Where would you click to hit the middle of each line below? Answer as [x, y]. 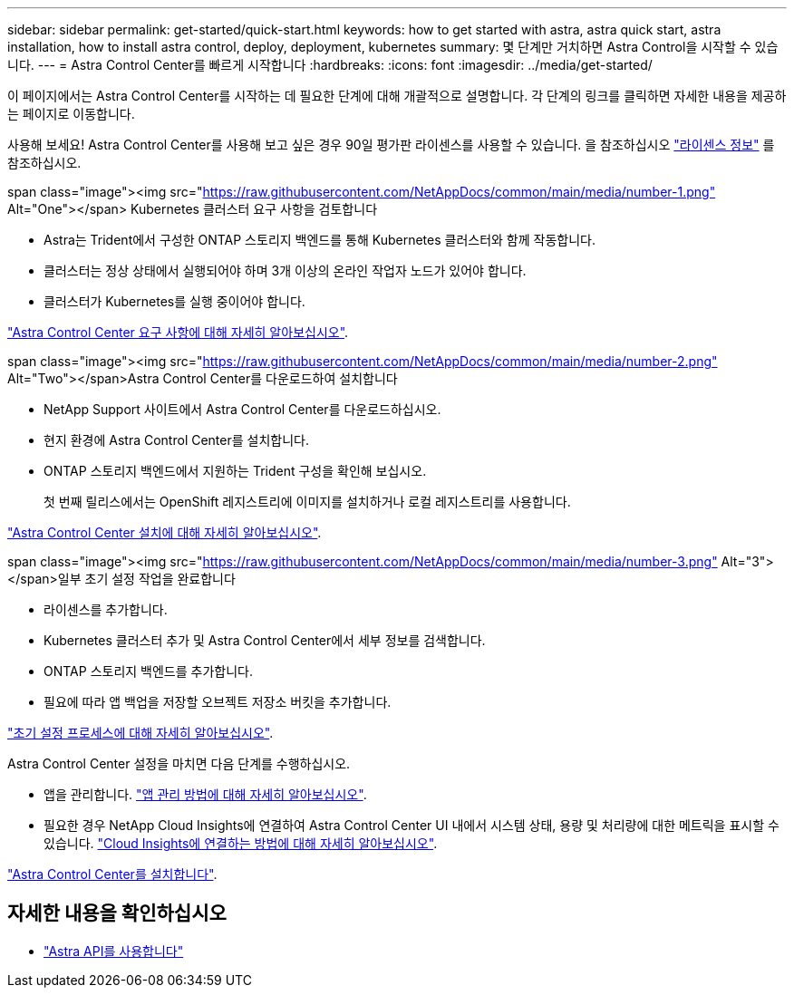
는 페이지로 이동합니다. [71, 114]
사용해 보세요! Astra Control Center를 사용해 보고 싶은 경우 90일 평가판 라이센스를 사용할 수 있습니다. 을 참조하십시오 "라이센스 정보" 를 [391, 145]
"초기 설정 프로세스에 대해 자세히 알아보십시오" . [140, 733]
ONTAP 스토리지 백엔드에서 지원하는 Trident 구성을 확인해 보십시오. [235, 471]
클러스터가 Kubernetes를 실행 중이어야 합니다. [174, 301]
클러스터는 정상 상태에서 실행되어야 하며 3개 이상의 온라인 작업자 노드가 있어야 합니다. [285, 270]
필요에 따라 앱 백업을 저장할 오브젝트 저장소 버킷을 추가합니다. [218, 702]
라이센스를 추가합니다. [106, 609]
